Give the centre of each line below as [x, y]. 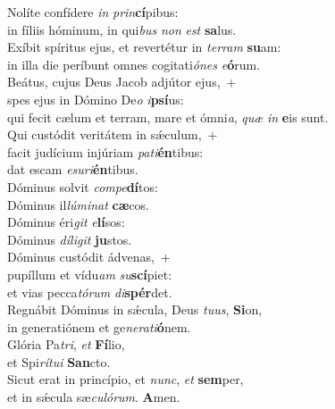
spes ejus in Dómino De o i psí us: [96, 99]
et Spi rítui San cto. [59, 361]
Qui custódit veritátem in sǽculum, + [113, 134]
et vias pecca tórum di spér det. [90, 292]
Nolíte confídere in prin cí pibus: [93, 12]
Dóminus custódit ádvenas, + [89, 257]
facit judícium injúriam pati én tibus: [105, 151]
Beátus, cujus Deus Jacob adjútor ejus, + [122, 82]
